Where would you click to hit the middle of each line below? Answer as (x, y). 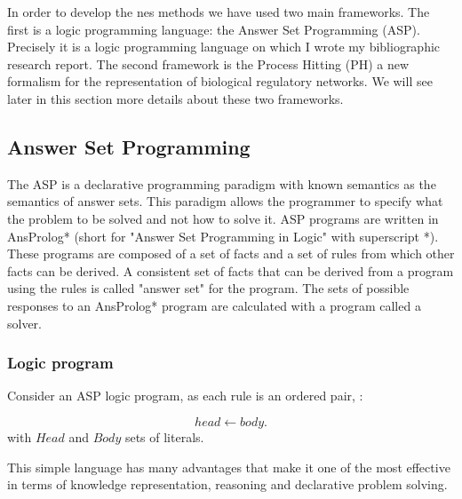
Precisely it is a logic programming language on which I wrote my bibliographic (224, 47)
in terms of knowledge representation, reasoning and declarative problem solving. (227, 484)
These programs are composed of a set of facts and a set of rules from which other (231, 253)
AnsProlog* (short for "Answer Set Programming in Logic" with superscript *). (223, 236)
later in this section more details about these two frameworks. (175, 98)
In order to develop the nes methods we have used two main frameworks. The (219, 12)
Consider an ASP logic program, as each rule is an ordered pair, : (185, 396)
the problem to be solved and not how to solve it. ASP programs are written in (223, 218)
